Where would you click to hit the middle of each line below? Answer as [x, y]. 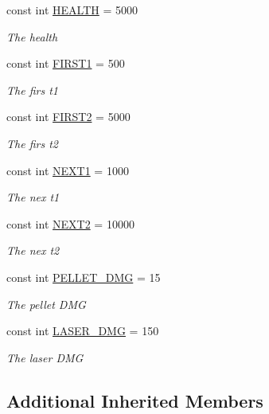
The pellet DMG [46, 304]
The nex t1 [33, 197]
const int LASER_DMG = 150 [83, 331]
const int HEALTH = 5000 [72, 10]
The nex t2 [33, 250]
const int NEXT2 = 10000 [70, 223]
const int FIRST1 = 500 [66, 63]
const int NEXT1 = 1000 [68, 170]
